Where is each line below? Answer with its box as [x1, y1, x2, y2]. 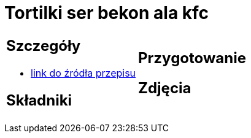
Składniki [6, 91, 72, 109]
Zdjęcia [138, 79, 191, 97]
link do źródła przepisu [31, 66, 136, 79]
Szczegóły [6, 36, 81, 55]
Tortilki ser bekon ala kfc [4, 2, 209, 23]
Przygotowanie [138, 48, 246, 67]
